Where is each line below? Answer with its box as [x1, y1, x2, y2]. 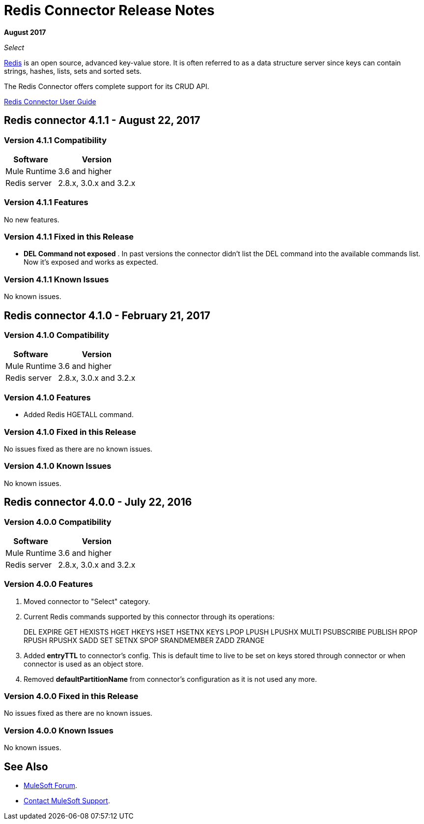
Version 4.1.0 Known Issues [4, 461, 112, 471]
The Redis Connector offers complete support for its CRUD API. [4, 82, 209, 91]
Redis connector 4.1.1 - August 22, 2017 [4, 114, 200, 127]
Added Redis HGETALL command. [24, 410, 134, 419]
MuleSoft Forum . [24, 781, 78, 790]
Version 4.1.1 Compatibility [4, 135, 107, 145]
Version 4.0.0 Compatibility [4, 517, 112, 527]
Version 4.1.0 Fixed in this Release [4, 427, 137, 437]
